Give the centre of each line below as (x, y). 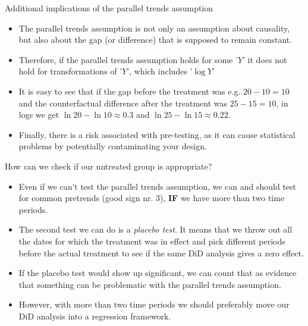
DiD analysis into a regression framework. (95, 316)
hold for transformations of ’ (70, 71)
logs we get (39, 115)
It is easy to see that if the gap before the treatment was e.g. (130, 91)
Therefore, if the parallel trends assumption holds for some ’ (128, 59)
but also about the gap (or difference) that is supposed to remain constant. (155, 40)
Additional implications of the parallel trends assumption (109, 8)
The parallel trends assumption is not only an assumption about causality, (154, 28)
